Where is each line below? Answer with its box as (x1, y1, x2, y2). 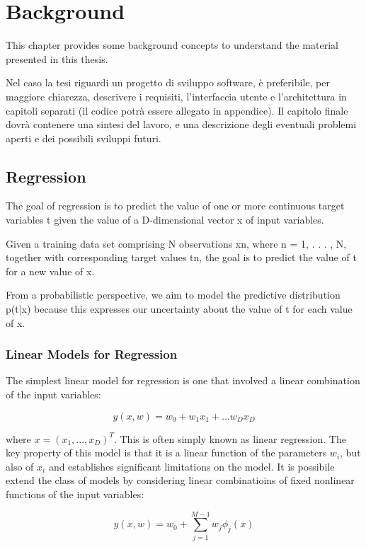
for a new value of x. (6, 263, 95, 278)
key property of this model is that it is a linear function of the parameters (6, 445, 327, 460)
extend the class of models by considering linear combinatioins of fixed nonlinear (6, 473, 355, 488)
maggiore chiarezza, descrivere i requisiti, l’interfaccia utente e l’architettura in (6, 88, 347, 103)
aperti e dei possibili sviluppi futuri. (6, 130, 161, 145)
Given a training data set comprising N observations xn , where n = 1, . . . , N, (6, 236, 347, 251)
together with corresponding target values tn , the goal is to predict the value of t (6, 250, 357, 265)
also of (6, 459, 34, 473)
